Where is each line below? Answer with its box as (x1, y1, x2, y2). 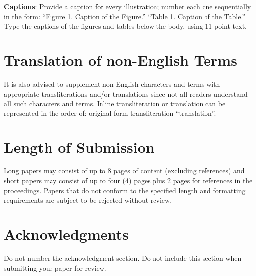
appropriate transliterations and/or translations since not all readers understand (4, 88, 248, 99)
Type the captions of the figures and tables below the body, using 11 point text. (4, 21, 247, 31)
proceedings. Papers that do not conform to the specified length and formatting (4, 185, 246, 195)
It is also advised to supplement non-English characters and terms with (4, 78, 220, 89)
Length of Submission (4, 137, 154, 157)
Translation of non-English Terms (4, 50, 237, 70)
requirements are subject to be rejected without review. (4, 195, 172, 205)
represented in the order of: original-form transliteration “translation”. (4, 108, 216, 118)
